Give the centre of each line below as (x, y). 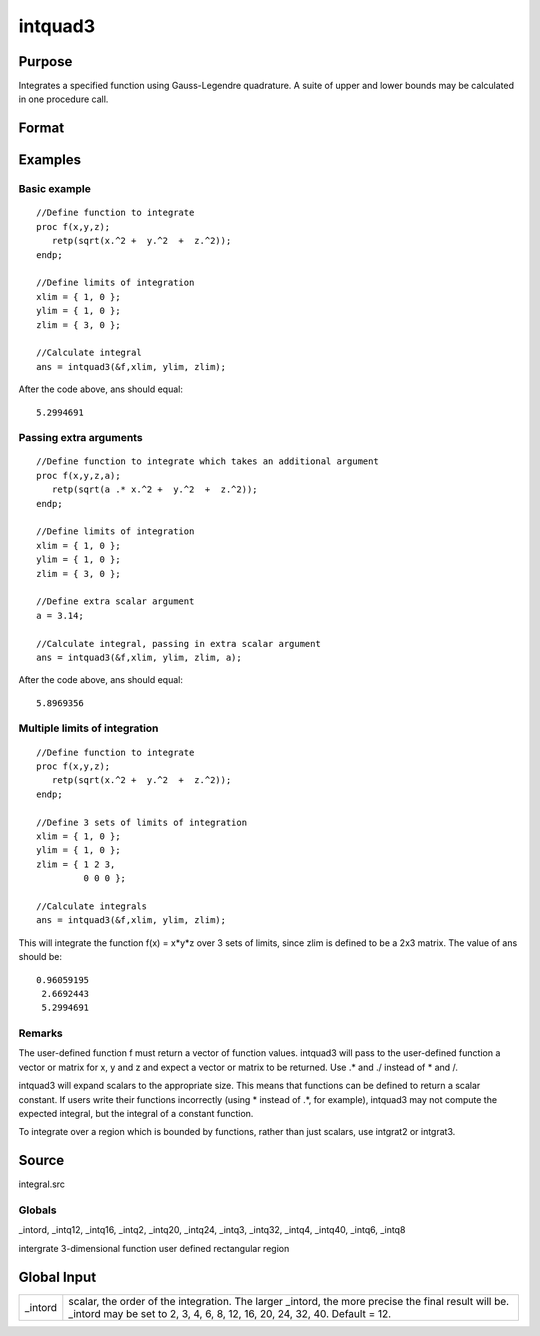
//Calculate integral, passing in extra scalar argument (179, 643)
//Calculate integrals (92, 906)
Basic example (55, 189)
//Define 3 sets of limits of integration (142, 822)
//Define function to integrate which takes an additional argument (207, 461)
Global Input (57, 1276)
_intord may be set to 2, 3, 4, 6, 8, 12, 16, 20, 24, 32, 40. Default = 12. (230, 1313)
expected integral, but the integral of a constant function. (136, 1114)
